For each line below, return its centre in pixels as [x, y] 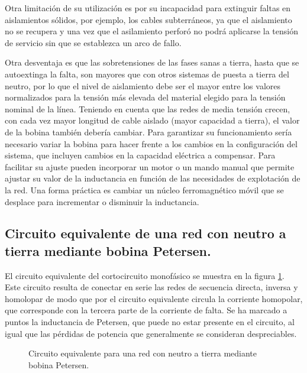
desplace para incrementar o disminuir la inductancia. [102, 201]
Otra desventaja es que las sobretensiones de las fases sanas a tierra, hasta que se [152, 62]
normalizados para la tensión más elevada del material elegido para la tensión [145, 97]
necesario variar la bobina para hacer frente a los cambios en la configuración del [151, 143]
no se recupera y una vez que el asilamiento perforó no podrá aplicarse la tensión [151, 31]
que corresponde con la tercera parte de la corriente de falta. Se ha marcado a [146, 310]
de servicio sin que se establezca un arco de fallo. [93, 42]
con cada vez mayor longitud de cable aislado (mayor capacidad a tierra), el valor [152, 120]
